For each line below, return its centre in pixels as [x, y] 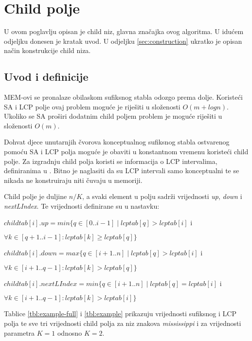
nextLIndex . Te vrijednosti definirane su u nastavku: [82, 206]
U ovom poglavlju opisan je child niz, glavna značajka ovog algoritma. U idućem [124, 31]
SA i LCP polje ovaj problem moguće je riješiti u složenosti [92, 106]
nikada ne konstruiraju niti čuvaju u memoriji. [73, 180]
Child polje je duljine [36, 196]
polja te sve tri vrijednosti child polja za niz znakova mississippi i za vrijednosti [123, 323]
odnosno [70, 332]
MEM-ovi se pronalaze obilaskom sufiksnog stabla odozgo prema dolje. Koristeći [123, 97]
